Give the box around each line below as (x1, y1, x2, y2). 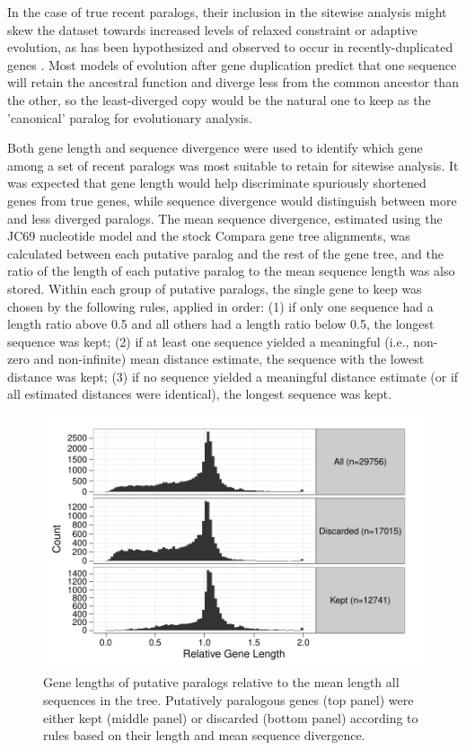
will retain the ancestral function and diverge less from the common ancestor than (7, 73, 459, 92)
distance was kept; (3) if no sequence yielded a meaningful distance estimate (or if (7, 366, 459, 385)
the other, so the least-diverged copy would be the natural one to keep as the (7, 90, 431, 109)
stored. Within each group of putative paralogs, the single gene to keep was (7, 278, 422, 297)
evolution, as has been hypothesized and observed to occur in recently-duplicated (7, 38, 453, 57)
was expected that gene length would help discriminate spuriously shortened (7, 173, 426, 192)
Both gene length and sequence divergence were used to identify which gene (7, 138, 423, 157)
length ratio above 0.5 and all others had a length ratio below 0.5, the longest (7, 314, 435, 333)
